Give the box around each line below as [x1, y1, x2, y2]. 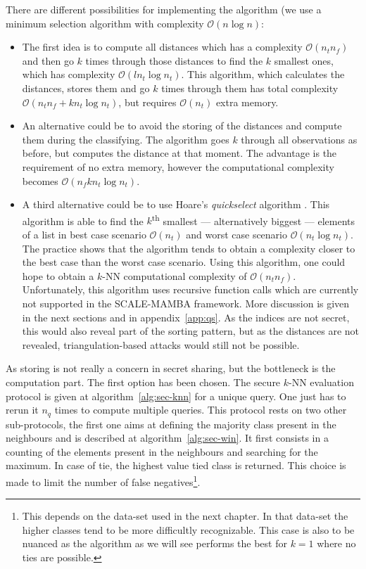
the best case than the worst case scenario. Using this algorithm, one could [22, 255, 346, 269]
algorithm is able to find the [22, 213, 144, 228]
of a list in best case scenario [22, 226, 146, 241]
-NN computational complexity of [102, 268, 247, 283]
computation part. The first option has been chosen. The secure [6, 374, 281, 389]
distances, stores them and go [22, 80, 150, 95]
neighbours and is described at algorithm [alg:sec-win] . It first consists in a [6, 430, 329, 445]
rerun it [6, 402, 39, 417]
